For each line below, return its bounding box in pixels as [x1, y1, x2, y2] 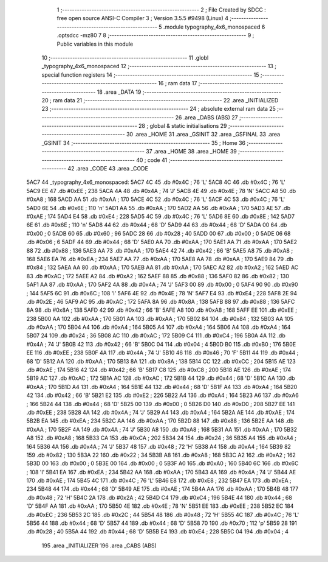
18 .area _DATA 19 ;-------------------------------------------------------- [97, 88, 282, 96]
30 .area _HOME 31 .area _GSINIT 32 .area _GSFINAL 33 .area [126, 131, 281, 138]
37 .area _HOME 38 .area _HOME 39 [146, 148, 237, 155]
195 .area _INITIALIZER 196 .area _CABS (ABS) [41, 542, 157, 549]
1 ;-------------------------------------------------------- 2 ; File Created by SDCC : [56, 6, 267, 13]
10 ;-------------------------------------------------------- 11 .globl [41, 54, 209, 61]
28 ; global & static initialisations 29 [138, 122, 227, 130]
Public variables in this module [56, 40, 134, 47]
